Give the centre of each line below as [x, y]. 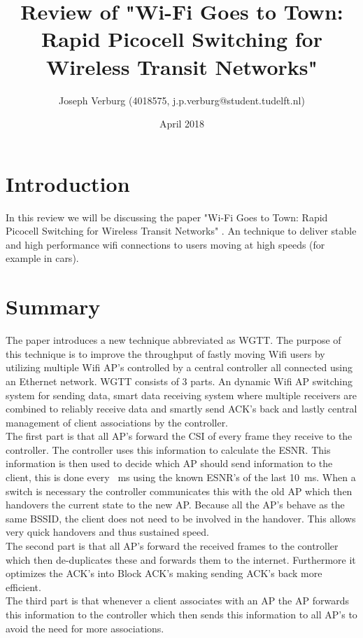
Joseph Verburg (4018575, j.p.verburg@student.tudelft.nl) [182, 100]
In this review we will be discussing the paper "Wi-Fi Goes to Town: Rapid [167, 217]
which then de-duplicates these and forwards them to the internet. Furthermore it [181, 559]
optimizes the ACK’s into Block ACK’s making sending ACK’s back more [164, 573]
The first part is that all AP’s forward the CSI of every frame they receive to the [179, 436]
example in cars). [42, 258]
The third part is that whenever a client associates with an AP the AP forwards [177, 601]
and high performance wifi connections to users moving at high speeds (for [165, 244]
